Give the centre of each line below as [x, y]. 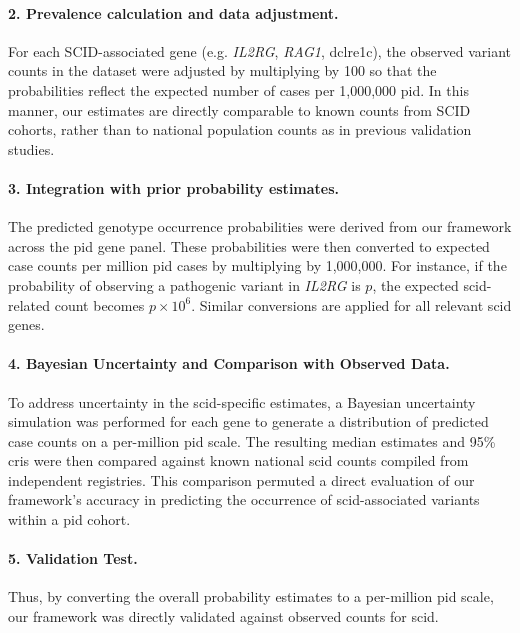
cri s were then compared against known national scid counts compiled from [238, 460]
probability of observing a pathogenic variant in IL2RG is [184, 284]
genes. [26, 324]
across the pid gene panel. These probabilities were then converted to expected [249, 245]
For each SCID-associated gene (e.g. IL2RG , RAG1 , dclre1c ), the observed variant [259, 50]
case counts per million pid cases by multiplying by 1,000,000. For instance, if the [257, 265]
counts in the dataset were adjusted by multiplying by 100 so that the [222, 70]
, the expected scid [429, 284]
